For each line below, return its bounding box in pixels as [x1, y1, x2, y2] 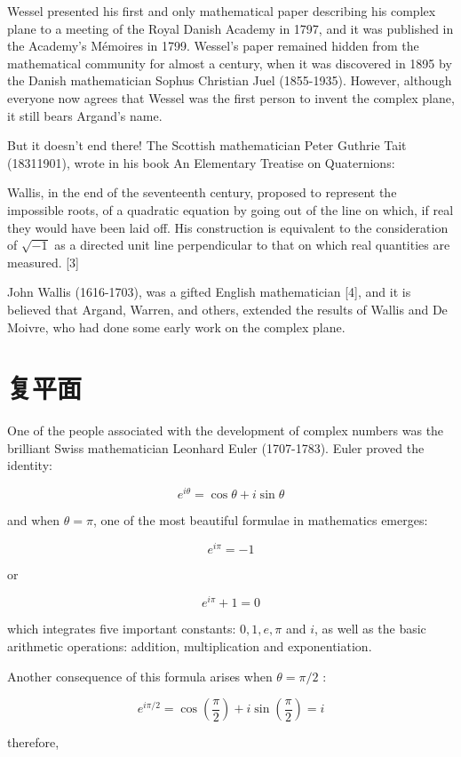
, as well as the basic [314, 619, 426, 638]
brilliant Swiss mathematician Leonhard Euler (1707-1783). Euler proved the [7, 438, 425, 457]
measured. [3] [7, 252, 80, 271]
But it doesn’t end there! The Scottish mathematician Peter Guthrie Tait [7, 136, 407, 155]
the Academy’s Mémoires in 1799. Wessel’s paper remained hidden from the [7, 36, 419, 55]
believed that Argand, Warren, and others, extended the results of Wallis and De [7, 299, 448, 318]
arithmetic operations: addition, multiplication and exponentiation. [7, 637, 372, 656]
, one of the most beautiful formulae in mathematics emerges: [93, 511, 428, 530]
